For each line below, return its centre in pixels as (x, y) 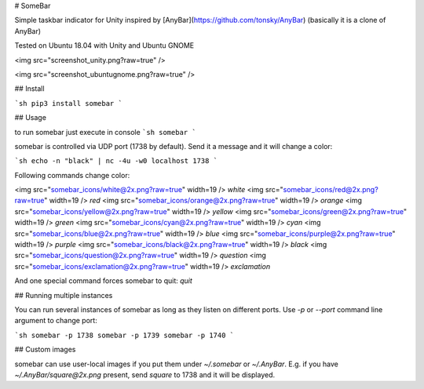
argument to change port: (56, 321)
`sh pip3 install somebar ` (69, 103)
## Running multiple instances (64, 295)
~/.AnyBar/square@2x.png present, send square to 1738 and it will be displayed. (144, 374)
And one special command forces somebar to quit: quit (103, 281)
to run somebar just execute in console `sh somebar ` (105, 132)
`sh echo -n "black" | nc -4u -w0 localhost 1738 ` (116, 161)
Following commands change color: (72, 175)
